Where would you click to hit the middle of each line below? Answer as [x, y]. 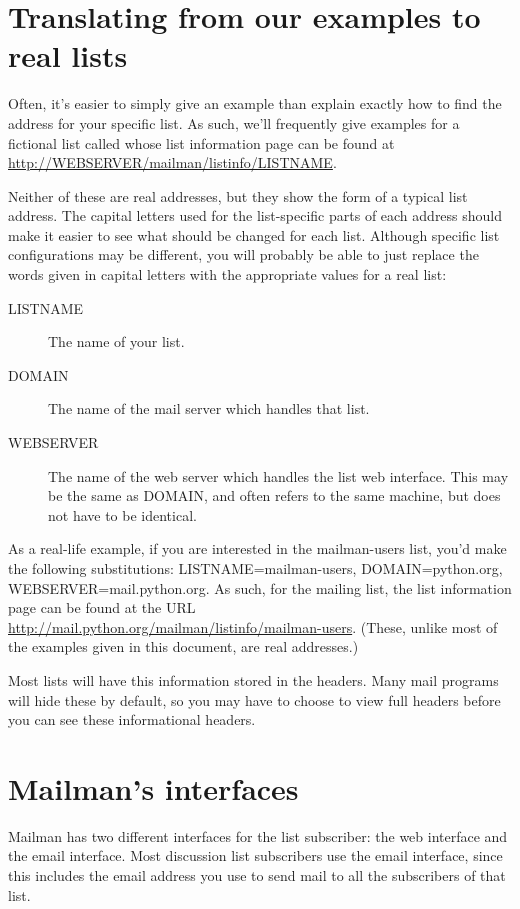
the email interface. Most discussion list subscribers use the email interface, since [255, 855]
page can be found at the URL [102, 607]
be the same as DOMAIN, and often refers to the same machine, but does [274, 495]
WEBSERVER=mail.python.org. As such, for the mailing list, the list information [260, 587]
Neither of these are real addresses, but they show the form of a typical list [238, 195]
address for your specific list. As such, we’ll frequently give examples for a [234, 122]
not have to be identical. [122, 514]
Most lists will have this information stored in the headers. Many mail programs [253, 679]
